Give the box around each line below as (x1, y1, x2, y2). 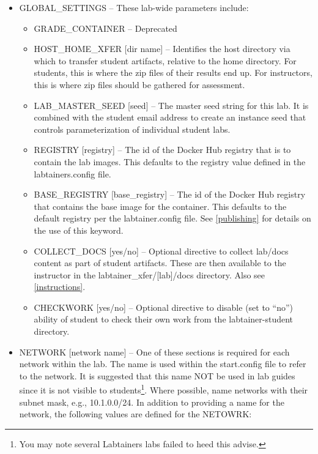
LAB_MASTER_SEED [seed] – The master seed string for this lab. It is (34, 99, 309, 111)
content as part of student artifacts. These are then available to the (34, 256, 286, 269)
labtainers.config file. (34, 167, 111, 180)
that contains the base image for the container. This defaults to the (34, 199, 287, 212)
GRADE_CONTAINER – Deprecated (34, 21, 177, 34)
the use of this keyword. (34, 223, 124, 236)
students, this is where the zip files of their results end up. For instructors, (34, 66, 312, 79)
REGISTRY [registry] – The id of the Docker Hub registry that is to (34, 143, 291, 156)
